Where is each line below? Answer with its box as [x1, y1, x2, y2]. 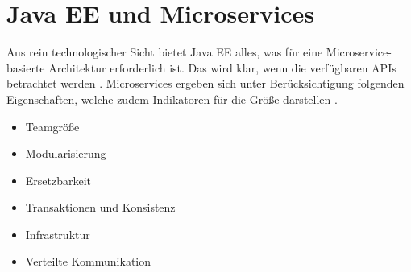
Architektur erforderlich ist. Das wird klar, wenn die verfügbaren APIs [48, 59, 396, 76]
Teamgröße [25, 117, 80, 134]
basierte [6, 59, 45, 76]
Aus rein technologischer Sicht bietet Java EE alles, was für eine [6, 43, 323, 60]
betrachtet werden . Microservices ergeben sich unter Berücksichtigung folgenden [6, 75, 405, 92]
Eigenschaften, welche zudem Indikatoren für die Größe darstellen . [6, 90, 338, 107]
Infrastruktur [25, 225, 90, 242]
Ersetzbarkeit [25, 171, 92, 188]
